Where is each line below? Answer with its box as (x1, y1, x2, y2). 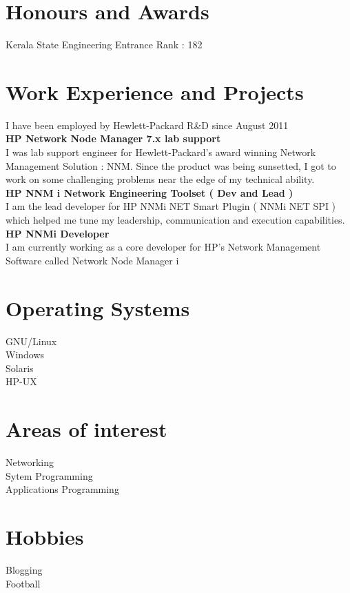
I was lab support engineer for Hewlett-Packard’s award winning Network (6, 145, 316, 159)
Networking (6, 455, 54, 469)
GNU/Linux (6, 333, 57, 348)
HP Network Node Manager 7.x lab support (6, 131, 221, 146)
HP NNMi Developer (6, 226, 110, 240)
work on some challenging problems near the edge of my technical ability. (6, 172, 315, 186)
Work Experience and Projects (6, 77, 304, 106)
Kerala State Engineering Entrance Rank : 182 (6, 37, 203, 52)
